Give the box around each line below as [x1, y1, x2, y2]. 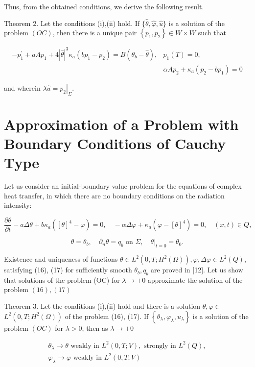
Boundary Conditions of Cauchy [4, 133, 226, 153]
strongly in [143, 342, 176, 349]
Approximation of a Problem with [4, 114, 239, 134]
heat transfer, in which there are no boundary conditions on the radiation [4, 190, 225, 200]
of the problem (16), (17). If [65, 311, 149, 321]
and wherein [4, 82, 41, 93]
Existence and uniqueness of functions [4, 254, 118, 264]
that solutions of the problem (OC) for [4, 274, 120, 285]
